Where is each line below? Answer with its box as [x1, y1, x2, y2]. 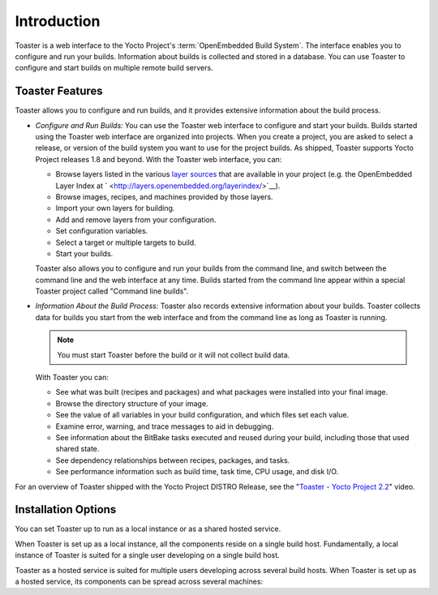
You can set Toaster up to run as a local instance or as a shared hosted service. [15, 524, 281, 534]
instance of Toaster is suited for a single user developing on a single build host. [15, 550, 280, 560]
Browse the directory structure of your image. [55, 398, 208, 409]
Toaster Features [15, 84, 103, 98]
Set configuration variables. [55, 226, 148, 236]
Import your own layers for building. [55, 203, 175, 213]
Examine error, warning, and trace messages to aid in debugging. [55, 422, 274, 431]
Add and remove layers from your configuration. [55, 215, 217, 225]
